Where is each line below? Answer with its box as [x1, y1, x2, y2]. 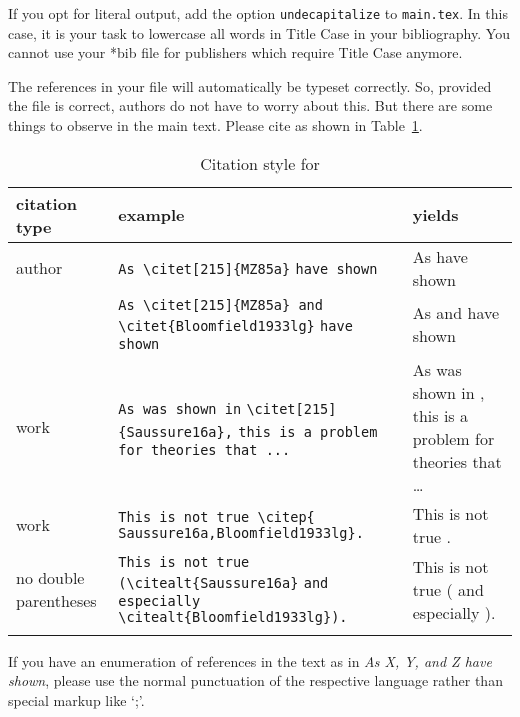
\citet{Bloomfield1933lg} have [118, 317, 353, 334]
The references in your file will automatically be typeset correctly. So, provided [8, 75, 492, 96]
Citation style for [200, 151, 320, 175]
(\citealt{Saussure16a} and [118, 574, 329, 591]
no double [16, 566, 85, 590]
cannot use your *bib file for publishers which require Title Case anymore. [8, 42, 463, 63]
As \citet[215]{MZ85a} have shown [118, 261, 378, 278]
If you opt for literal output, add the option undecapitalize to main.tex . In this [8, 3, 508, 23]
